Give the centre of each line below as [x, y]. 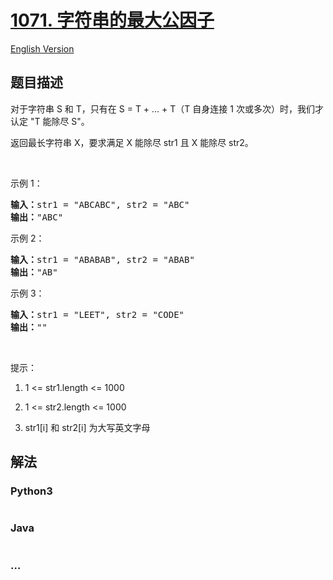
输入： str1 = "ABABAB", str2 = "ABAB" [102, 259]
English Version [42, 48]
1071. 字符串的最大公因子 [112, 20]
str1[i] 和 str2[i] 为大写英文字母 [87, 427]
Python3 [31, 491]
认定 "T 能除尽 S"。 [50, 121]
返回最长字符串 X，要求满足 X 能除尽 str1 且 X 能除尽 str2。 [132, 142]
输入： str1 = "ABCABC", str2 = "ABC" [100, 204]
